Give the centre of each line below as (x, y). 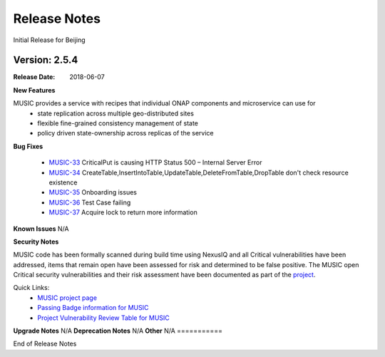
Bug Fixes (28, 146)
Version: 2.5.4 (46, 60)
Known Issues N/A (41, 229)
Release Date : (34, 77)
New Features (34, 90)
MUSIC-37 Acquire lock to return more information (123, 212)
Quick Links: (31, 288)
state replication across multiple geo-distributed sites (115, 113)
